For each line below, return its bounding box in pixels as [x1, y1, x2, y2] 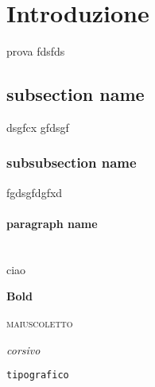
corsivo [6, 341, 41, 358]
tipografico [6, 370, 69, 381]
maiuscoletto [6, 314, 73, 331]
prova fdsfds [6, 43, 65, 60]
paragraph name [6, 215, 98, 231]
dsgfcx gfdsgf [6, 118, 69, 135]
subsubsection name [6, 153, 137, 172]
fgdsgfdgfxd [6, 184, 63, 200]
